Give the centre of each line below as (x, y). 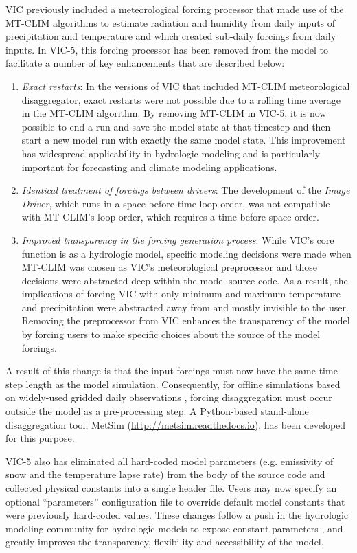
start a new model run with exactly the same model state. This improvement (184, 140)
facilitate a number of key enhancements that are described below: (145, 63)
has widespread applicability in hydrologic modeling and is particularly (171, 153)
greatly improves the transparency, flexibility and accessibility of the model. (165, 542)
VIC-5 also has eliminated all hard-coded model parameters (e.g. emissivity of (170, 461)
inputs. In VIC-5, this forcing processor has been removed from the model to (167, 49)
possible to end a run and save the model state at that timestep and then (176, 126)
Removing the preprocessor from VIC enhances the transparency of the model (186, 320)
